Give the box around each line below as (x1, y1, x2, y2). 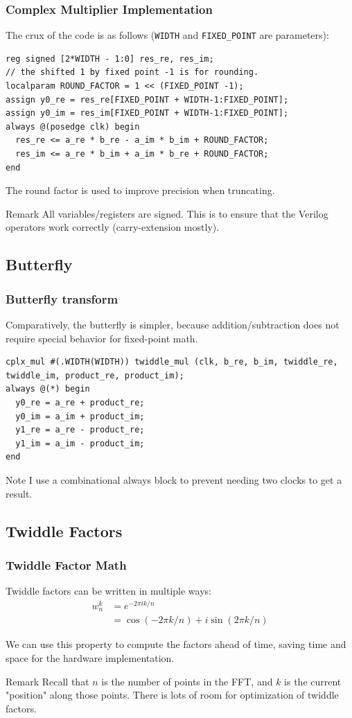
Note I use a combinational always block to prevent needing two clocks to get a (6, 472, 342, 487)
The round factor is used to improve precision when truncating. (6, 183, 275, 198)
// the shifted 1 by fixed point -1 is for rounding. (6, 67, 259, 78)
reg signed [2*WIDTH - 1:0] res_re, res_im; (6, 53, 214, 64)
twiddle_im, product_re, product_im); (6, 370, 184, 380)
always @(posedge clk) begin (6, 121, 140, 132)
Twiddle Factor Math (6, 556, 127, 573)
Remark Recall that (6, 674, 89, 688)
